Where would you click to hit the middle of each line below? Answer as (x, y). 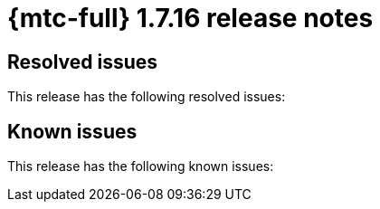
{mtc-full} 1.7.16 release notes (190, 18)
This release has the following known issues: (141, 166)
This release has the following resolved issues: (147, 97)
